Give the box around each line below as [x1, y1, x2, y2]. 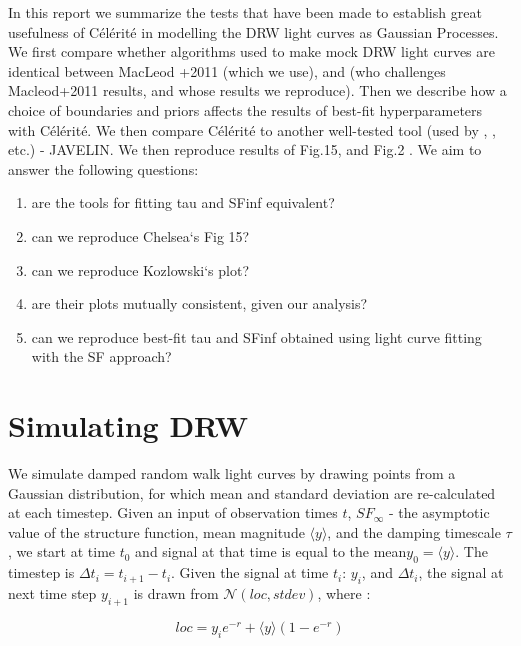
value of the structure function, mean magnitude [8, 521, 305, 542]
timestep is [8, 562, 75, 583]
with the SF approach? [31, 346, 172, 367]
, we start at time [8, 541, 116, 562]
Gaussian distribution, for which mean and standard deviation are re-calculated [8, 482, 496, 503]
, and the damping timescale [327, 521, 501, 542]
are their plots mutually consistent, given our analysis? [31, 293, 368, 314]
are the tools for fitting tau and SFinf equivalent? [31, 192, 335, 213]
